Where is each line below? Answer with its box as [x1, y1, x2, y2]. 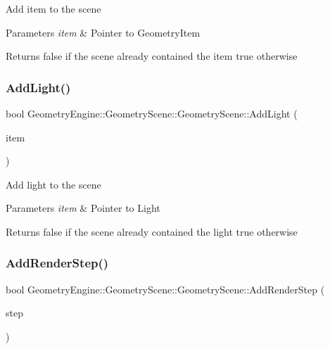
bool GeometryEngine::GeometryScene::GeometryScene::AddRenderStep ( [6, 281, 325, 296]
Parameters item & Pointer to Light [6, 201, 160, 215]
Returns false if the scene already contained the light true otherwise [6, 224, 298, 239]
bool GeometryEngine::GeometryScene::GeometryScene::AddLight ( [6, 106, 298, 120]
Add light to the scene [6, 177, 101, 191]
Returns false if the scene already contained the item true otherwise [6, 49, 298, 63]
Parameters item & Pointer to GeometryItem [6, 25, 201, 39]
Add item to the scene [6, 1, 101, 15]
